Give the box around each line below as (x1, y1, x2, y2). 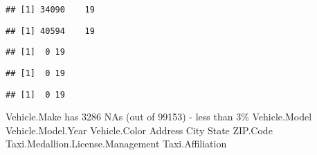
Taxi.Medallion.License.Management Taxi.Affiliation (6, 136, 227, 151)
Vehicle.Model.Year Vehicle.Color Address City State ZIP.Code (6, 122, 273, 137)
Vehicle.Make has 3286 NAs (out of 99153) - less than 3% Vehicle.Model (6, 109, 312, 124)
